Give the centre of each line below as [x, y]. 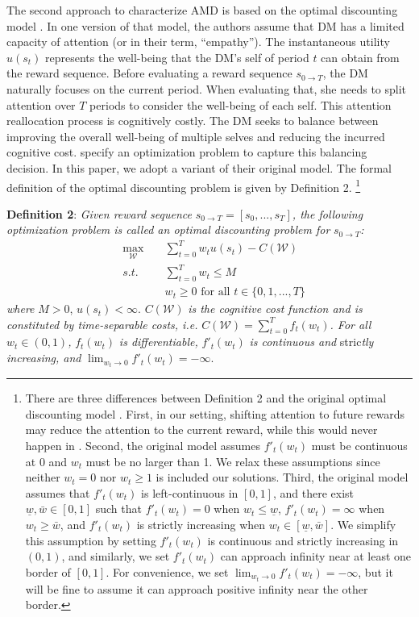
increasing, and [44, 358]
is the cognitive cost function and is [275, 308]
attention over [41, 104]
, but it [375, 571]
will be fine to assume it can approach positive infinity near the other [197, 588]
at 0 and [46, 461]
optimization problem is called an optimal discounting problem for [168, 229]
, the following [328, 213]
